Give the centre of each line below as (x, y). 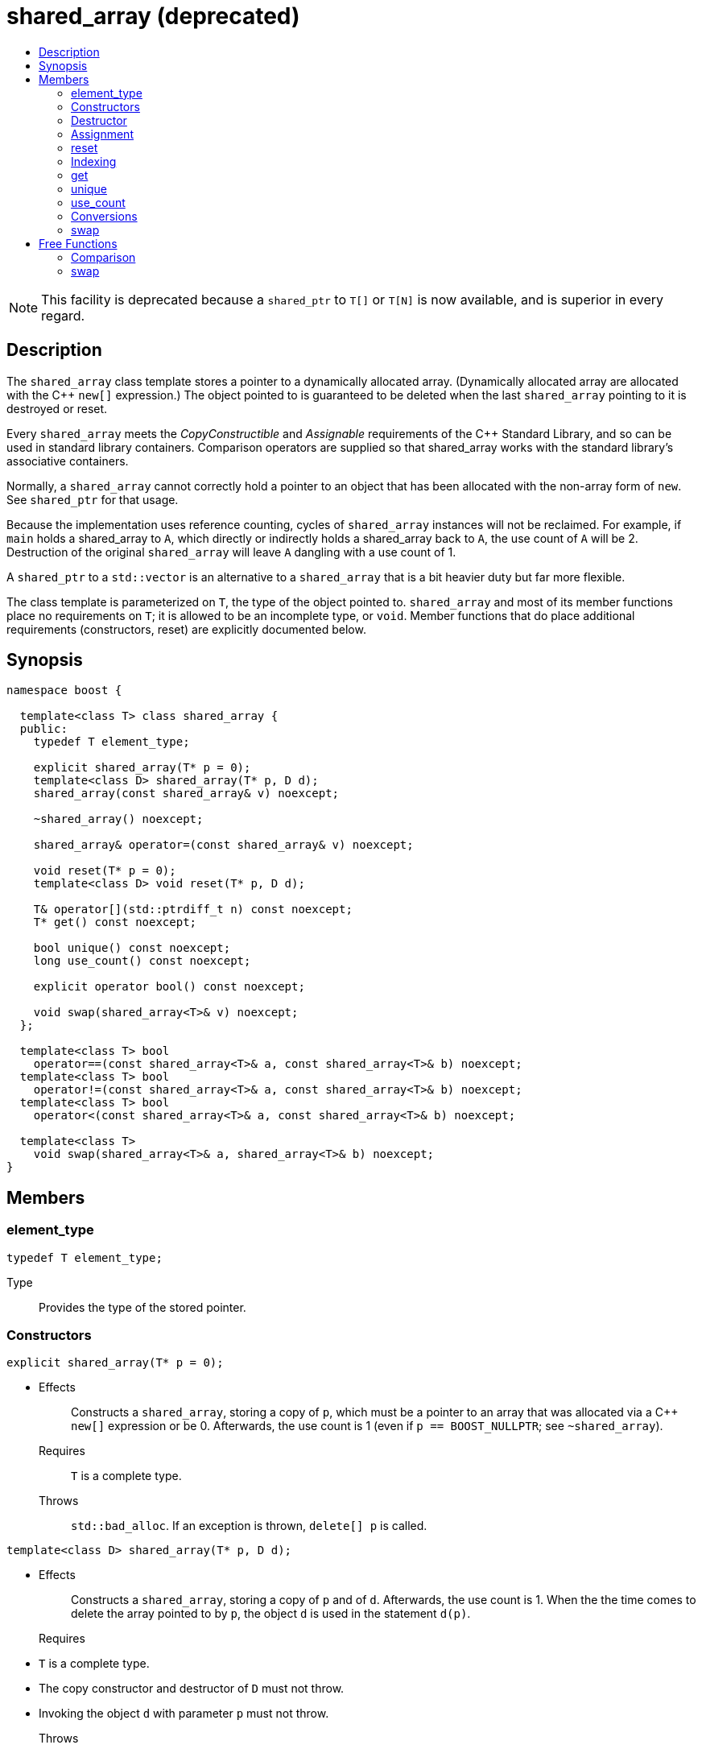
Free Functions (78, 243)
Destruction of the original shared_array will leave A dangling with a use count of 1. (231, 552)
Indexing (94, 161)
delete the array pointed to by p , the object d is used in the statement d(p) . (271, 1614)
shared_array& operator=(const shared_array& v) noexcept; (223, 845)
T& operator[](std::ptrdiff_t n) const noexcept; (193, 910)
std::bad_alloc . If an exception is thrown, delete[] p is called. (249, 1526)
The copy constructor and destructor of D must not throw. (192, 1689)
